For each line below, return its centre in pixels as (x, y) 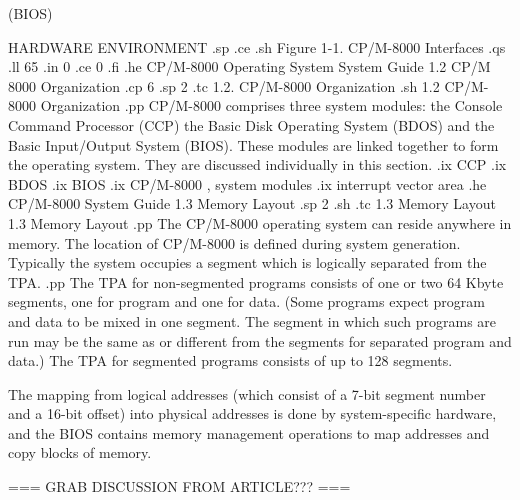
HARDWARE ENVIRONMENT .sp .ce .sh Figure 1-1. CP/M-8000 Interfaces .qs (257, 46)
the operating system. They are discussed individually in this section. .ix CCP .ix (257, 164)
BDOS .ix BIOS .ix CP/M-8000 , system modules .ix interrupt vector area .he (247, 183)
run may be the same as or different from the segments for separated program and (260, 340)
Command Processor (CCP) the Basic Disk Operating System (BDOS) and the (251, 124)
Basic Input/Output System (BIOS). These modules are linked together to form (253, 144)
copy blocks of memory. (80, 452)
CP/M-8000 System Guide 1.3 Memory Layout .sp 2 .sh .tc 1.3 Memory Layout (252, 203)
